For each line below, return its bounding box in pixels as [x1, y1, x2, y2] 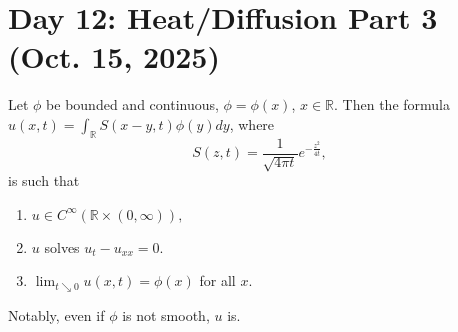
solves [44, 236, 80, 257]
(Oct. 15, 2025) [8, 36, 220, 77]
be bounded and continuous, [46, 94, 219, 115]
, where [229, 113, 275, 134]
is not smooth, [122, 304, 210, 325]
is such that [8, 170, 80, 191]
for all [199, 270, 236, 291]
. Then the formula [334, 94, 450, 115]
